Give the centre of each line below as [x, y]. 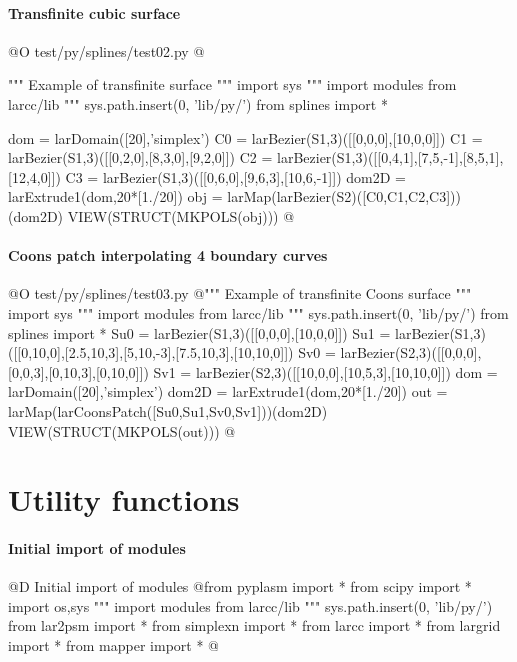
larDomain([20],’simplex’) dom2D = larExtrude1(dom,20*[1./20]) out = [228, 391]
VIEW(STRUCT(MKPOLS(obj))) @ [181, 215]
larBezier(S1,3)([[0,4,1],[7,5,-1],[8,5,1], [390, 157]
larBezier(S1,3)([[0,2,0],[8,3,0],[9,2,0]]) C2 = [140, 157]
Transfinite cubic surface [94, 12]
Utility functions [124, 499]
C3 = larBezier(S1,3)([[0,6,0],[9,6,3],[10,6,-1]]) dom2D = [235, 176]
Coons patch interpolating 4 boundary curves [168, 255]
